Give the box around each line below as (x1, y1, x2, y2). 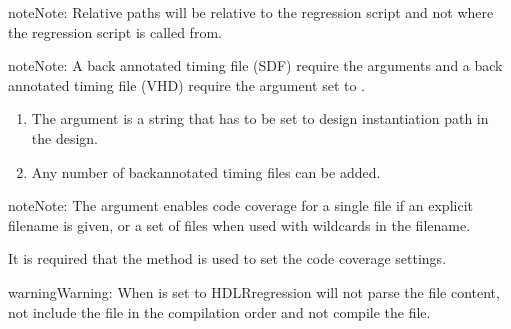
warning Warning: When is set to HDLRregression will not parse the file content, (8, 281, 500, 302)
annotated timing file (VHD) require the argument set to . (8, 74, 365, 95)
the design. (31, 127, 98, 148)
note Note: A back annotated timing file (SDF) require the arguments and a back (8, 55, 503, 76)
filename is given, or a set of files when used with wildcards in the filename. (8, 214, 471, 235)
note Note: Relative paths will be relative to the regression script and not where (8, 2, 494, 22)
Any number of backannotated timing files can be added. (31, 161, 381, 182)
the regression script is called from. (8, 21, 222, 42)
